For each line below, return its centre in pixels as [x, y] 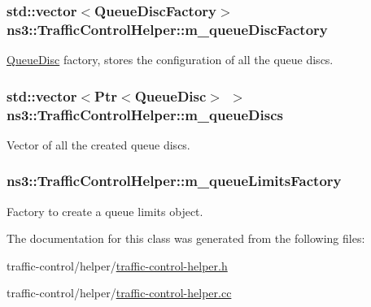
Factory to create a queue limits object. [105, 211]
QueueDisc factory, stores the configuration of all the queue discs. [170, 60]
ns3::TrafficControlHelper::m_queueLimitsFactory [174, 181]
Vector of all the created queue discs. [98, 144]
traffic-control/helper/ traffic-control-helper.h [117, 265]
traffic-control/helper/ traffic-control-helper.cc [119, 293]
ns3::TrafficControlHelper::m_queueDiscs [145, 114]
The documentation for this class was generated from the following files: [186, 238]
